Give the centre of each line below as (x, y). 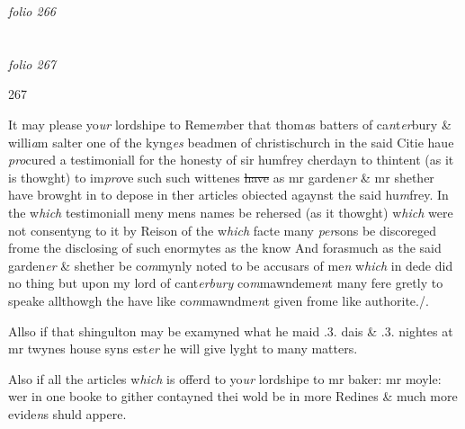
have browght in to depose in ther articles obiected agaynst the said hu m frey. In (228, 195)
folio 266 (32, 11)
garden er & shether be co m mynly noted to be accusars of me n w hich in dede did (231, 265)
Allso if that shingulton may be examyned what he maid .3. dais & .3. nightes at (231, 331)
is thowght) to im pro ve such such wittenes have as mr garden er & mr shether (221, 177)
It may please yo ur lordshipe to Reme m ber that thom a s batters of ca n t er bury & (230, 124)
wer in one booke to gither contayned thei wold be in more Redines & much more (233, 396)
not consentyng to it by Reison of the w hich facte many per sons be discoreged (223, 230)
